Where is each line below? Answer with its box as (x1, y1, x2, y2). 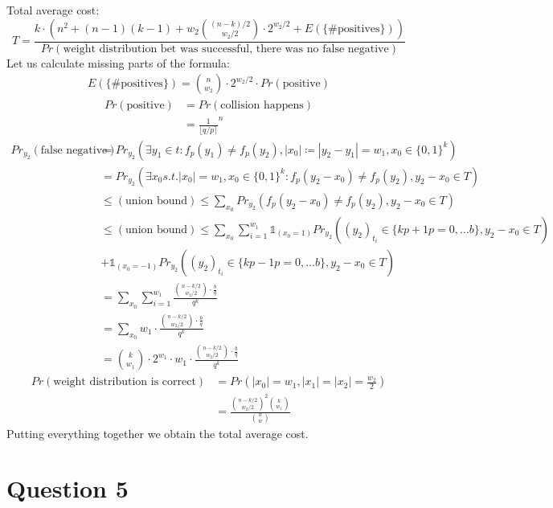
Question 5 (6, 472, 129, 505)
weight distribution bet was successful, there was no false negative (63, 43, 389, 55)
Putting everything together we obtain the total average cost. (6, 424, 309, 441)
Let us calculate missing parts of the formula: (6, 54, 230, 71)
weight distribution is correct (53, 376, 196, 388)
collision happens (220, 100, 304, 112)
